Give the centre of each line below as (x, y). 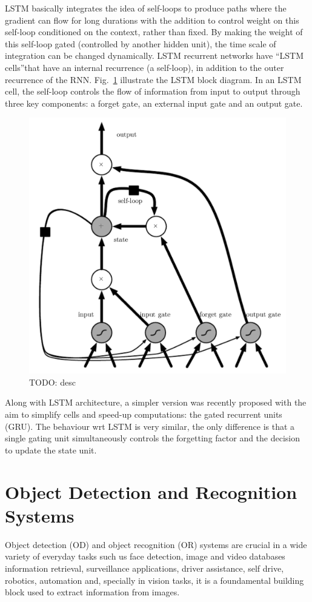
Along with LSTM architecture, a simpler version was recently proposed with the (156, 402)
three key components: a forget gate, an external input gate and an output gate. (154, 103)
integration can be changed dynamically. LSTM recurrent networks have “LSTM (154, 55)
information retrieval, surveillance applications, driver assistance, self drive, (144, 568)
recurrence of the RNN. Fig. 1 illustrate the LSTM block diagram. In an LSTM (153, 79)
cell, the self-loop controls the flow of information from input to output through (153, 91)
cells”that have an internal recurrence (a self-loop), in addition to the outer (144, 67)
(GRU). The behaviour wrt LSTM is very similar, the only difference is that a (150, 426)
